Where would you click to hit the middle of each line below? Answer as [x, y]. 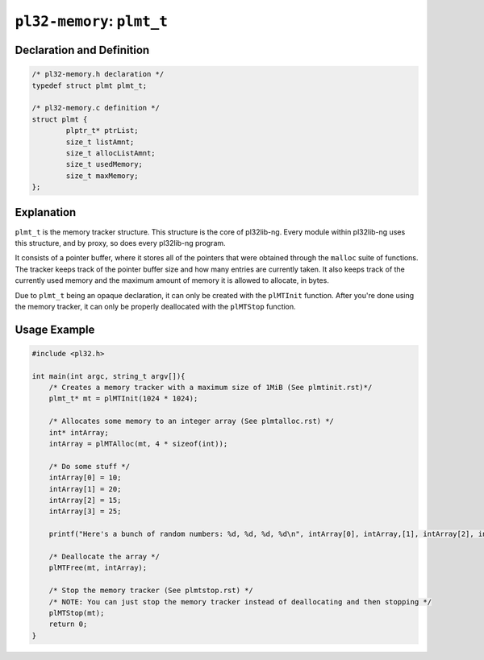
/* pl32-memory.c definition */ [96, 108]
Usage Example [55, 329]
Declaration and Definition [82, 50]
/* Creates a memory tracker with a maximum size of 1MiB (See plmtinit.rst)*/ [211, 388]
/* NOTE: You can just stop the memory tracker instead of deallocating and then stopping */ [240, 602]
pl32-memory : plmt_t [92, 21]
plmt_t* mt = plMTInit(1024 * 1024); [123, 398]
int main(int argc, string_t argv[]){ [108, 376]
